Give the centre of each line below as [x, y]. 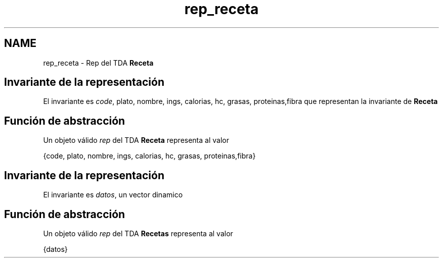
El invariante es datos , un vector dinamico [113, 195]
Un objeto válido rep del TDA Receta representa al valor [136, 140]
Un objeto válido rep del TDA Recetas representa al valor [138, 233]
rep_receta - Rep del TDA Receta [98, 63]
